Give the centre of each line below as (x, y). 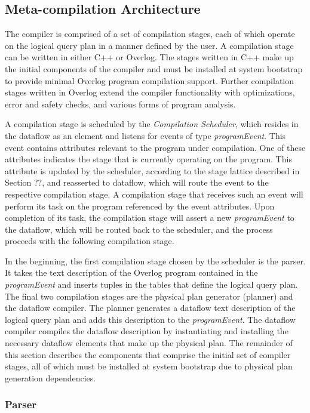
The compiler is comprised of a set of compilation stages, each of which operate (150, 34)
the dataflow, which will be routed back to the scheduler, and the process (139, 229)
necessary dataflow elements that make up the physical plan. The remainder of (149, 343)
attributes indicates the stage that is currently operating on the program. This (148, 159)
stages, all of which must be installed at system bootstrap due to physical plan (149, 366)
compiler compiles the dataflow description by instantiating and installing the (147, 331)
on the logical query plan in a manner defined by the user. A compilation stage (149, 45)
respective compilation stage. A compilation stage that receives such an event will (154, 194)
